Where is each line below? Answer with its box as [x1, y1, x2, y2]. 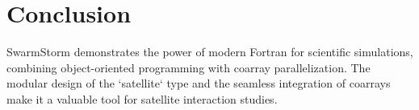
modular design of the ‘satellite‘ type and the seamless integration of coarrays [6, 75, 391, 92]
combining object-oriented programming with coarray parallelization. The [6, 59, 371, 75]
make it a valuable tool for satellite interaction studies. [6, 90, 278, 107]
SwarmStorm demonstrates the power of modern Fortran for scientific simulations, [6, 43, 413, 60]
